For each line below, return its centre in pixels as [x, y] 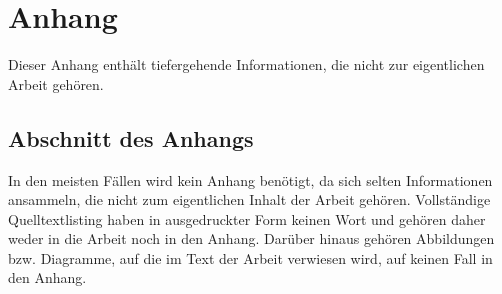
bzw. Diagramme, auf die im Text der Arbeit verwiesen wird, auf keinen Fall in [250, 257]
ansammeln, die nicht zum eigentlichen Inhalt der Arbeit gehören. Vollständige [249, 199]
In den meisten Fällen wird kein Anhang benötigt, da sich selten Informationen [250, 179]
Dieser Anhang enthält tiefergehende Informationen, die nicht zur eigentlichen [246, 64]
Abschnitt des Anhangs [131, 137]
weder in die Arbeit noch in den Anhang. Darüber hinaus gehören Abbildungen [251, 238]
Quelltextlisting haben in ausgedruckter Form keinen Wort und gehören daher [247, 218]
